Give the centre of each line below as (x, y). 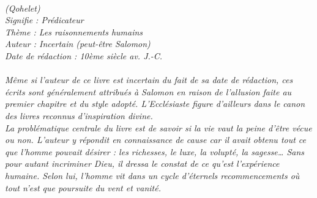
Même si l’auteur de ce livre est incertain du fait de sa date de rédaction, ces (149, 80)
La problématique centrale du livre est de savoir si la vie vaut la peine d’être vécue (158, 127)
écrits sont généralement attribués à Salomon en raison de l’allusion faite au (148, 91)
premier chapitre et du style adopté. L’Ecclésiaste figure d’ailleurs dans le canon (155, 104)
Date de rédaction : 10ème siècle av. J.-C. (84, 55)
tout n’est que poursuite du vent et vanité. (83, 187)
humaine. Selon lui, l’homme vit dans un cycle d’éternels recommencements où (152, 175)
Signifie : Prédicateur (44, 20)
